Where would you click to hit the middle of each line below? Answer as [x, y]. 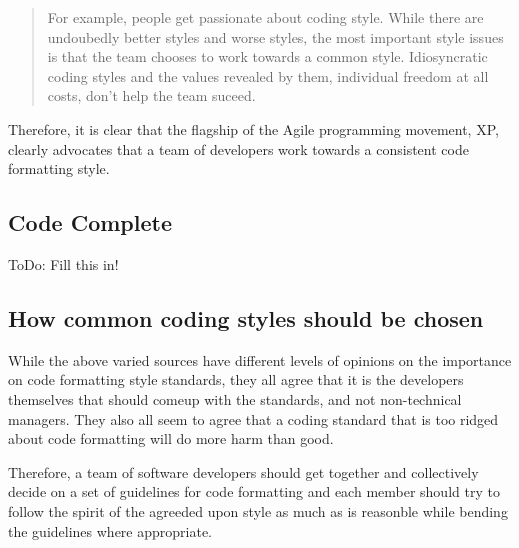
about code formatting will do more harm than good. [171, 438]
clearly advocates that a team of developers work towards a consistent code [238, 148]
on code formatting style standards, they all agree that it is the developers [236, 379]
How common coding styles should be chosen [246, 317]
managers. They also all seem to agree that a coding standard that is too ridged [253, 418]
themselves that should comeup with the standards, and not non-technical [235, 398]
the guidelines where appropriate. [110, 530]
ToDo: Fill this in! [63, 263]
